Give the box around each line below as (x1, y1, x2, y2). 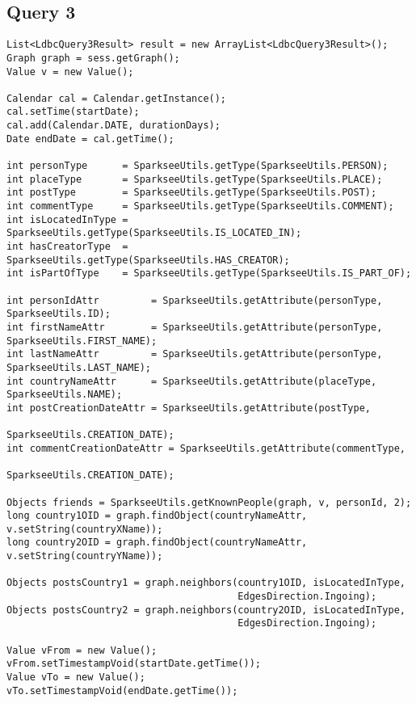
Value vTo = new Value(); (6, 671, 145, 684)
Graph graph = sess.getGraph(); (6, 52, 180, 64)
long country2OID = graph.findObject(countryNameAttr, (6, 537, 308, 549)
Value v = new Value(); (6, 65, 134, 78)
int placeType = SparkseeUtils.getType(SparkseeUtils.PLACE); (6, 173, 383, 185)
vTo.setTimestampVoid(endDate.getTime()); (6, 684, 238, 697)
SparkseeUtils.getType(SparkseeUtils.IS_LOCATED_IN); (6, 227, 302, 239)
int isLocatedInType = (6, 213, 128, 225)
